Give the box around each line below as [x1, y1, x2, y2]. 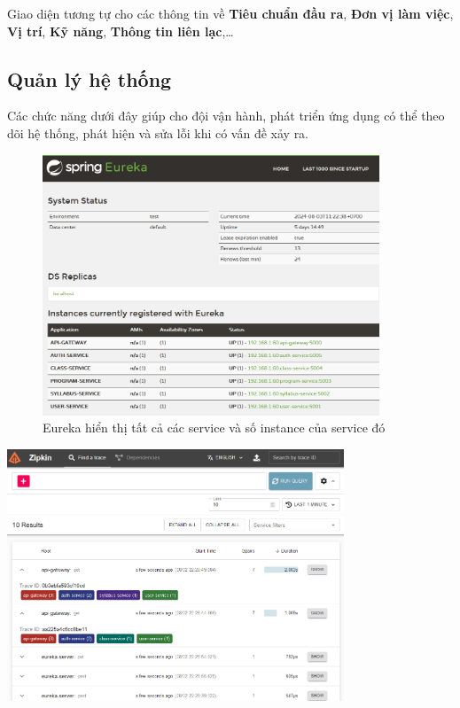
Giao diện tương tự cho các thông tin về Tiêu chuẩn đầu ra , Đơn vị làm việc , [7, 4, 454, 22]
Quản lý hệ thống [7, 65, 172, 92]
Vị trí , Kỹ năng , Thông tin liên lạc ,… [7, 21, 234, 40]
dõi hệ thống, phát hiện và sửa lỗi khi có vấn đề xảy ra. [7, 123, 309, 142]
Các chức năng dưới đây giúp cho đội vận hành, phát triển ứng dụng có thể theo [7, 106, 445, 125]
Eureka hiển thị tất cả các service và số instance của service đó [43, 418, 386, 437]
